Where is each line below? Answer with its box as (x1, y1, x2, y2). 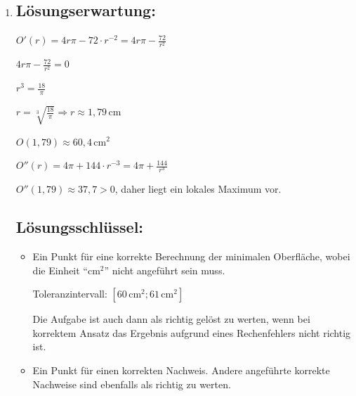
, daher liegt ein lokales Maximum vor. (114, 181, 282, 196)
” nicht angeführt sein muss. (104, 262, 225, 277)
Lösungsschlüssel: (15, 216, 144, 238)
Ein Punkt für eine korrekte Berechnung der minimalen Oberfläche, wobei (32, 249, 350, 264)
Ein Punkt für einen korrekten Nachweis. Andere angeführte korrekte (32, 363, 330, 378)
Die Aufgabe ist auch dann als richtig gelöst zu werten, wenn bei (32, 312, 310, 326)
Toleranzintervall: (32, 286, 107, 301)
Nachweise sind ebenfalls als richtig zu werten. (32, 376, 231, 391)
